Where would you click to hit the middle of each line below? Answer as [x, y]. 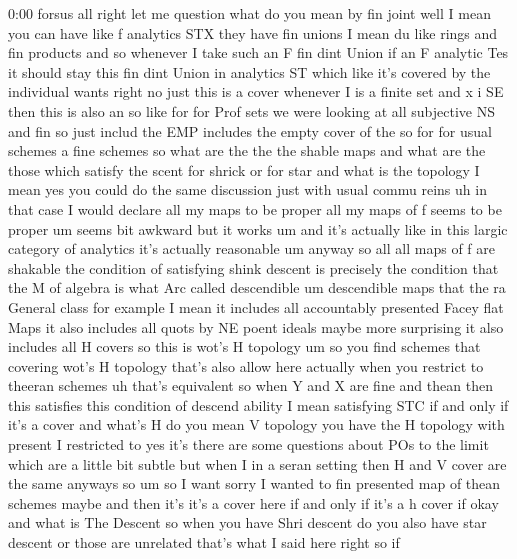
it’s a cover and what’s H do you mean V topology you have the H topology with [256, 424]
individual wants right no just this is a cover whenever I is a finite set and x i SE [256, 91]
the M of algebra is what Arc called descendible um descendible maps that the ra [257, 287]
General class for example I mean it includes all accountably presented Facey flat [256, 306]
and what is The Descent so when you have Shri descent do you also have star [247, 522]
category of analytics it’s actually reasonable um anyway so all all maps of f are [251, 248]
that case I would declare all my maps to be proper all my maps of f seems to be [255, 208]
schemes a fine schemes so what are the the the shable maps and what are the [247, 150]
